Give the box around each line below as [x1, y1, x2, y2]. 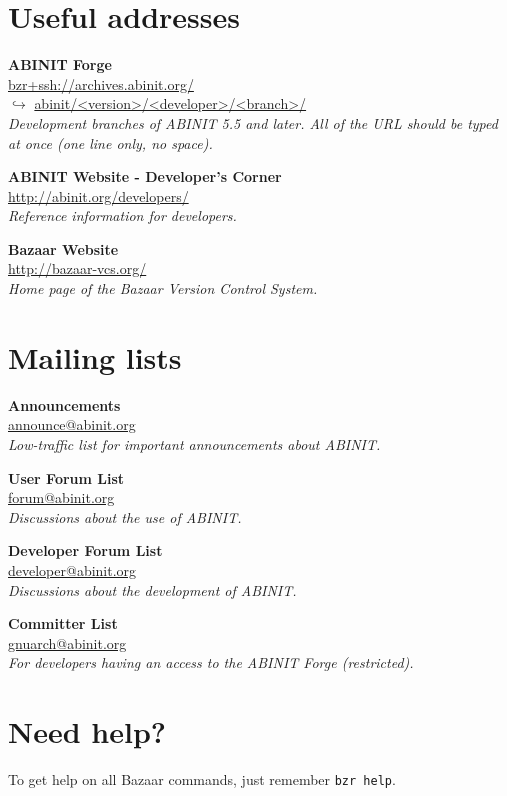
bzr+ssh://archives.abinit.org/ [8, 73, 194, 94]
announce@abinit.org [8, 414, 136, 435]
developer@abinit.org [8, 559, 137, 580]
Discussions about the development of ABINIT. [8, 579, 297, 600]
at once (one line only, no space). [8, 132, 213, 153]
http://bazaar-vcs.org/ [8, 258, 147, 279]
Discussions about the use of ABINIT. [8, 506, 242, 527]
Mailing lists [8, 336, 182, 377]
